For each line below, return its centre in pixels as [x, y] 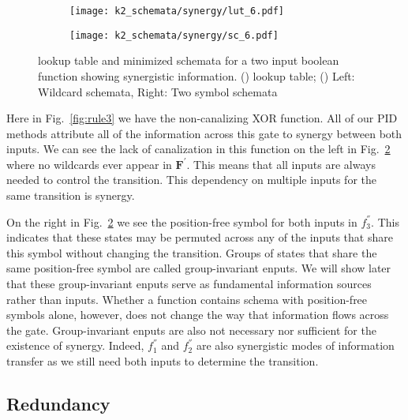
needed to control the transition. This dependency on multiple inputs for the [191, 180]
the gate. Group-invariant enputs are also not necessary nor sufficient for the [191, 330]
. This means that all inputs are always [281, 164]
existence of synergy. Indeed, [75, 345]
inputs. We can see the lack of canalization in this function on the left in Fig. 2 [198, 149]
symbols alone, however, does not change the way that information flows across [198, 315]
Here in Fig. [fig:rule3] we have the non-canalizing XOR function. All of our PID [202, 118]
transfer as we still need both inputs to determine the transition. [163, 361]
